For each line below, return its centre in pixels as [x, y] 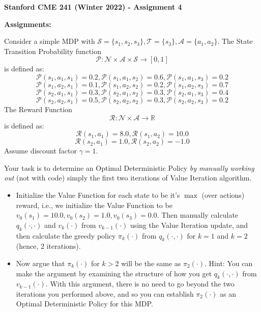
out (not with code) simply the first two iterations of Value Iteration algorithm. [128, 178]
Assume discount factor [40, 151]
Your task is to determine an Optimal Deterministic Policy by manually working [129, 167]
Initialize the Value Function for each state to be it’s [98, 194]
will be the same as [151, 263]
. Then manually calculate [198, 215]
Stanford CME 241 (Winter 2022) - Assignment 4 [93, 7]
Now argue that [40, 263]
